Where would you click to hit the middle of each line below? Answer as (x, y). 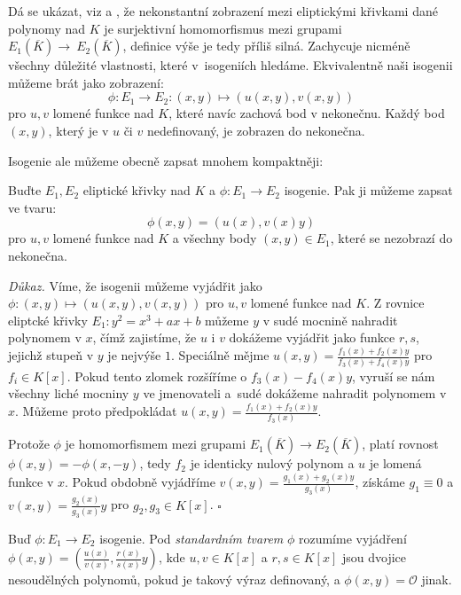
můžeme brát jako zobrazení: (86, 82)
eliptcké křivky (48, 320)
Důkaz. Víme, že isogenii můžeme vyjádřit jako (135, 285)
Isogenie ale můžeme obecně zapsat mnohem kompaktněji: (166, 160)
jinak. (437, 579)
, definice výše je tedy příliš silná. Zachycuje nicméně (266, 46)
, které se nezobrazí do (391, 238)
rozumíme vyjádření (352, 538)
